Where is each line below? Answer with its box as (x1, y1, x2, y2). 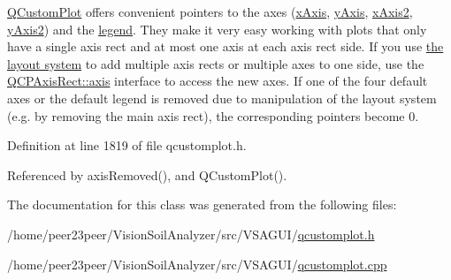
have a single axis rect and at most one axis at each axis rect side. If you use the (7, 37, 444, 56)
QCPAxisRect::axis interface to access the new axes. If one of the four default (7, 72, 428, 90)
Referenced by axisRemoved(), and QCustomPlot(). (7, 165, 287, 184)
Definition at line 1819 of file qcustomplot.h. (7, 136, 247, 155)
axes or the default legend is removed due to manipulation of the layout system (7, 88, 437, 107)
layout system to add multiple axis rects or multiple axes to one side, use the (7, 54, 424, 72)
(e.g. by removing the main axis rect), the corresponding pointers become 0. (7, 106, 419, 125)
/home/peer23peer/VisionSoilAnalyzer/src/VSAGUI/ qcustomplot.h (7, 224, 375, 243)
